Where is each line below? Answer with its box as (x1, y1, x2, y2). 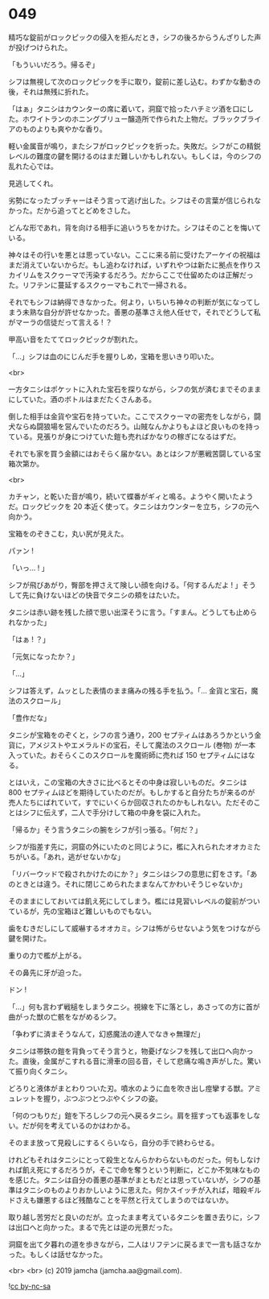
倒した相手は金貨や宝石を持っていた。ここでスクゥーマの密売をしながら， (8, 412, 255, 421)
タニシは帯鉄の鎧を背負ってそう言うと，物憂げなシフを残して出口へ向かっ (8, 1046, 254, 1056)
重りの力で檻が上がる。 (8, 950, 86, 960)
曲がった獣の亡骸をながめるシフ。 (8, 1011, 121, 1021)
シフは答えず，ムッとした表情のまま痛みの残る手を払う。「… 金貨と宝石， (8, 685, 251, 695)
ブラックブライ (211, 114, 262, 123)
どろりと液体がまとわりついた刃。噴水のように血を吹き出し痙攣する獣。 (8, 1083, 248, 1093)
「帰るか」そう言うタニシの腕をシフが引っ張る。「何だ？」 (8, 825, 202, 834)
